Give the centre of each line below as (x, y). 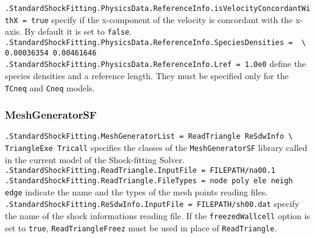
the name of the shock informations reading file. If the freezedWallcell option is (157, 215)
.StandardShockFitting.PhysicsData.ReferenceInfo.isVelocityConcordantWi (158, 9)
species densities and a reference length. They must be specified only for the (147, 75)
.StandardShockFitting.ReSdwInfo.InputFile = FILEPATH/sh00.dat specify (152, 204)
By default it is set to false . (78, 31)
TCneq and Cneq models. (50, 87)
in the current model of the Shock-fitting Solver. (95, 159)
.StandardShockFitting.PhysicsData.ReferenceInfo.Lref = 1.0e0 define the (156, 64)
